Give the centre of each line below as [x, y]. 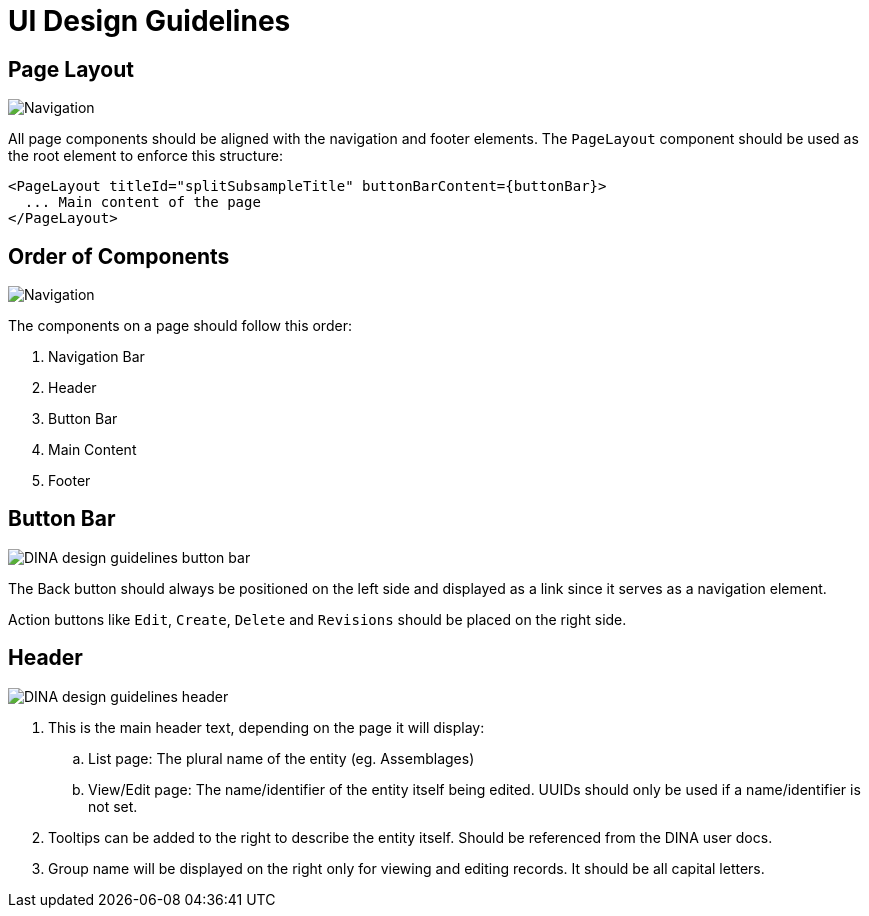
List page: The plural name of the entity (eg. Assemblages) [281, 758]
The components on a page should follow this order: [180, 326]
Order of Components [119, 256]
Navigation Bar [96, 357]
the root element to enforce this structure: [145, 156]
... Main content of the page [142, 202]
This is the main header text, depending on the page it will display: [266, 727]
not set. [113, 806]
